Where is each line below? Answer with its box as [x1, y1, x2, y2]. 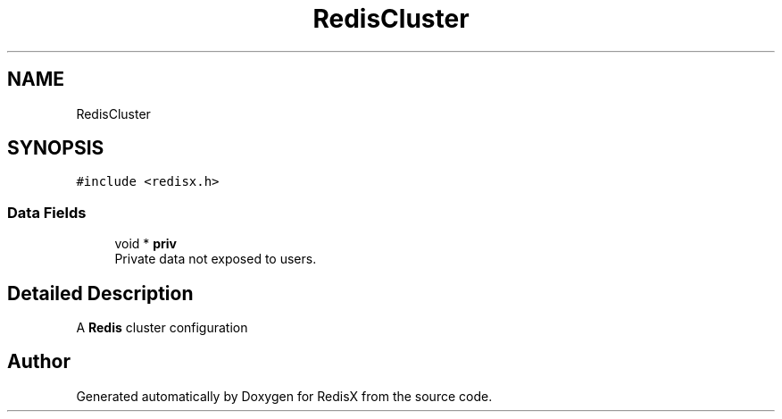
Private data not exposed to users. [114, 251, 317, 267]
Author [7, 350, 71, 373]
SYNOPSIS [7, 137, 104, 160]
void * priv [114, 236, 178, 252]
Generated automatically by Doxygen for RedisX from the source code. [76, 388, 493, 404]
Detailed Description [7, 281, 194, 305]
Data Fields [7, 203, 87, 222]
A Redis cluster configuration [76, 320, 248, 336]
